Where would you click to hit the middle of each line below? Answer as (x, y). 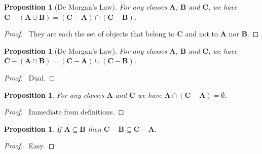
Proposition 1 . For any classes (54, 94)
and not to (202, 34)
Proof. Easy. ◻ (29, 146)
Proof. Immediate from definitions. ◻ (64, 112)
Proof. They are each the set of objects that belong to (89, 34)
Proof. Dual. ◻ (30, 77)
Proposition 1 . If (33, 128)
